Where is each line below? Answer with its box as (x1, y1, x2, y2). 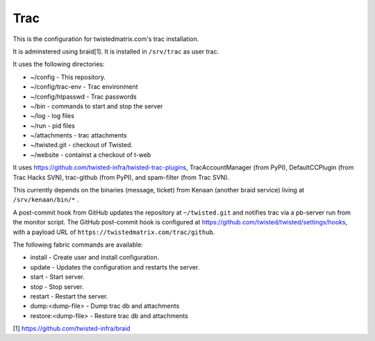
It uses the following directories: (12, 60, 105, 69)
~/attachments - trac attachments (30, 131, 127, 140)
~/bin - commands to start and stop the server (30, 101, 163, 110)
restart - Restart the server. (30, 292, 108, 300)
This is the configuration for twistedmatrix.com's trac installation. (12, 35, 199, 43)
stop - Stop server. (30, 282, 84, 291)
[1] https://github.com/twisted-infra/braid (12, 324, 131, 333)
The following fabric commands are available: (12, 240, 144, 249)
